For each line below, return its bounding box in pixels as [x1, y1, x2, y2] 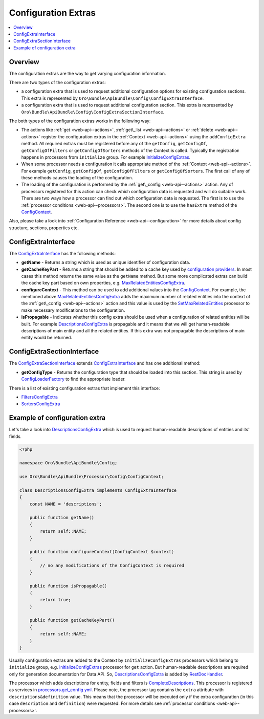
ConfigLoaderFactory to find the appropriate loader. [21, 376, 126, 382]
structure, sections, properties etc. [9, 225, 79, 231]
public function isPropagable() [29, 583, 108, 589]
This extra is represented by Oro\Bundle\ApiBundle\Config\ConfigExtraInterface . [21, 95, 204, 101]
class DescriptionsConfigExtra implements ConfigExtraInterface [19, 487, 177, 493]
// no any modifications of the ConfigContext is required [40, 563, 185, 568]
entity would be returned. [21, 335, 73, 341]
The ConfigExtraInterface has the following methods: [9, 250, 116, 256]
